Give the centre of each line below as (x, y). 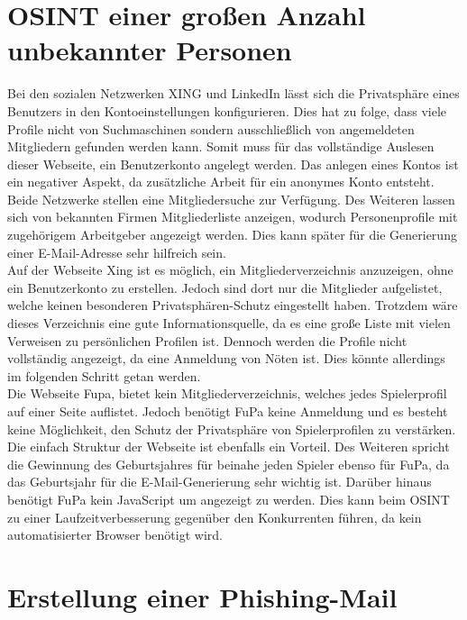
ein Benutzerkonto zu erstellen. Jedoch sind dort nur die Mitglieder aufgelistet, (225, 287)
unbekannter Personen (150, 50)
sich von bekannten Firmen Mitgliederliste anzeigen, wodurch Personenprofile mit (233, 217)
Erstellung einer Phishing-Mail (202, 596)
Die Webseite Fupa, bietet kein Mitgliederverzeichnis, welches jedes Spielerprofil (227, 393)
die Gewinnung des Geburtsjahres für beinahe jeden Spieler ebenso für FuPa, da (229, 464)
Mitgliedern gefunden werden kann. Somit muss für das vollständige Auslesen (221, 146)
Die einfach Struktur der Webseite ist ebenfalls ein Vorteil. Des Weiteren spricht (229, 447)
